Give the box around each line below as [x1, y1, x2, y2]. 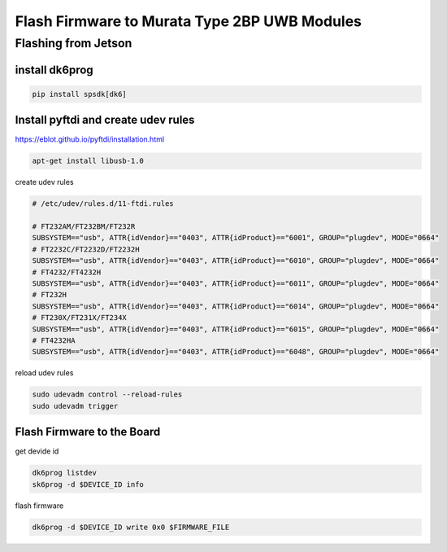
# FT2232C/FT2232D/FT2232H [32, 244, 140, 254]
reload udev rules [15, 368, 74, 378]
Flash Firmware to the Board [15, 425, 161, 439]
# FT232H [32, 290, 67, 300]
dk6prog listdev [32, 468, 98, 478]
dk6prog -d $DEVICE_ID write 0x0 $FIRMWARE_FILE [32, 522, 230, 532]
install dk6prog [15, 63, 93, 77]
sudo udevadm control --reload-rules [32, 390, 183, 399]
